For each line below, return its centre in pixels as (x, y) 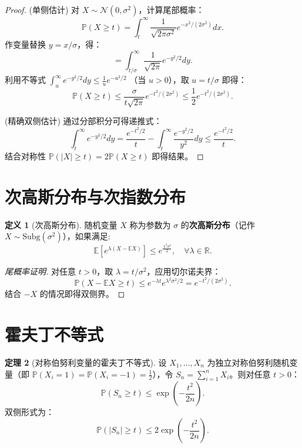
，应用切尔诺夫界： (184, 271)
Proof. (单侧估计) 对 (42, 9)
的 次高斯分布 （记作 (218, 224)
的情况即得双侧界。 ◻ (82, 294)
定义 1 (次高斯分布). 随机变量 (61, 224)
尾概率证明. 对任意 (40, 271)
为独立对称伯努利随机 (248, 362)
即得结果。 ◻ (178, 156)
